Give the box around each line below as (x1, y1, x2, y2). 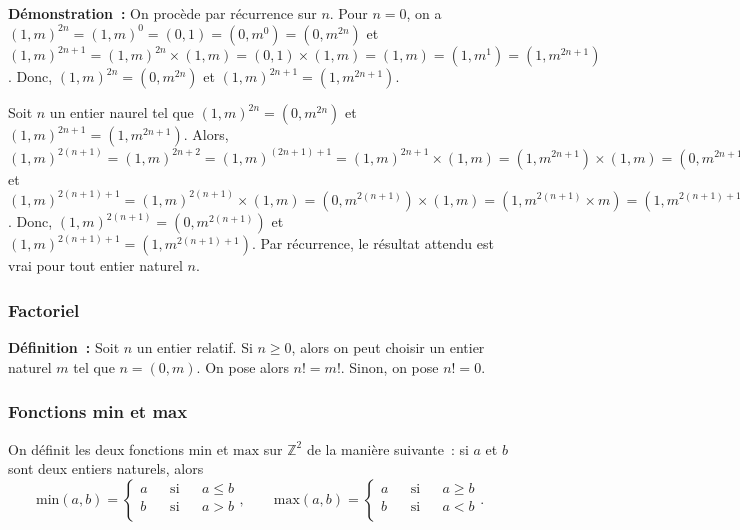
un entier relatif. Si (136, 337, 253, 358)
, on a (406, 3, 442, 23)
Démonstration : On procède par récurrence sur (8, 3, 317, 23)
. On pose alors (196, 356, 289, 377)
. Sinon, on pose (340, 356, 439, 377)
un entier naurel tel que (49, 102, 194, 123)
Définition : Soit (8, 337, 120, 358)
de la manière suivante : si (306, 438, 469, 459)
